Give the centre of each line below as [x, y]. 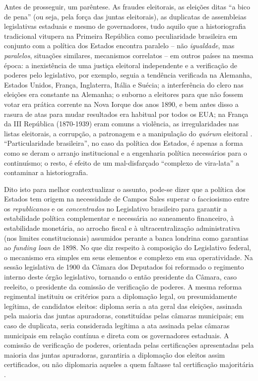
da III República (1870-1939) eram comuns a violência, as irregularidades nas [122, 124]
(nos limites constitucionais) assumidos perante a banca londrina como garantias [126, 238]
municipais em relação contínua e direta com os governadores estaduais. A [117, 335]
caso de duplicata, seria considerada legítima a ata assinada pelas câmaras [117, 325]
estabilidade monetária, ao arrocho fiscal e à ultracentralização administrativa [122, 228]
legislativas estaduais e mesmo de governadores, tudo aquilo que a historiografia [125, 26]
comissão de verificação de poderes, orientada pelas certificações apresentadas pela [129, 345]
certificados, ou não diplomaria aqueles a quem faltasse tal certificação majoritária [129, 364]
